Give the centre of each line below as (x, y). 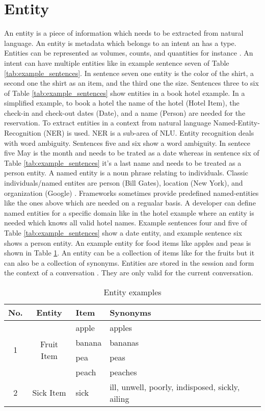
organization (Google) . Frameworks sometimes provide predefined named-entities (131, 192)
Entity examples (132, 292)
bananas (124, 342)
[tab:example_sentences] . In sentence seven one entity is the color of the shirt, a (129, 73)
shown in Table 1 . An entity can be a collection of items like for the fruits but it (129, 253)
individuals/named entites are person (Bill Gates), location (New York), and (124, 183)
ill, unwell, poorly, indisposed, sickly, (175, 387)
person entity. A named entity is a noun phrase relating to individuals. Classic (126, 173)
